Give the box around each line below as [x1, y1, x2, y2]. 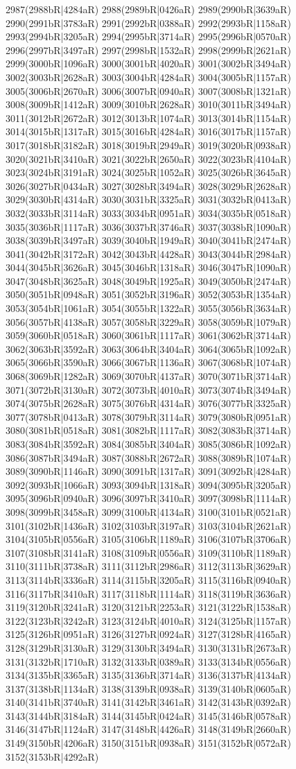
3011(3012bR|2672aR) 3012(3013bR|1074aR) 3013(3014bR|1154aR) [6, 110, 291, 125]
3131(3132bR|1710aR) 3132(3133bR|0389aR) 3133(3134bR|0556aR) [6, 654, 291, 668]
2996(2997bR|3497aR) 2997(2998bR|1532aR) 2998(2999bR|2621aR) [6, 42, 291, 57]
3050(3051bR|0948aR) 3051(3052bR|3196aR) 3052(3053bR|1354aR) [6, 287, 291, 302]
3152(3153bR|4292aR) [6, 749, 99, 763]
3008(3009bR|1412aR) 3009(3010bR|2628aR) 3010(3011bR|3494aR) [6, 97, 291, 112]
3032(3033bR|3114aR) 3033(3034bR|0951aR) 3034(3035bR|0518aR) [6, 205, 291, 220]
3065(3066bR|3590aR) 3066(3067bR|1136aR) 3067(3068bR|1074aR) [6, 355, 291, 370]
